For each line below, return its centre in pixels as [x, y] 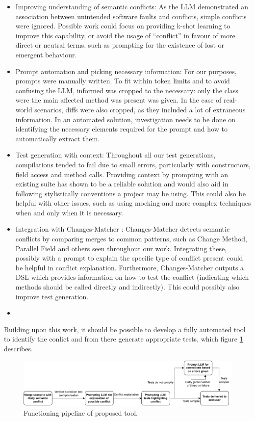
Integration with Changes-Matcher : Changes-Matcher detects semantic [123, 229]
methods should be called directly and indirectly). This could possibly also [127, 287]
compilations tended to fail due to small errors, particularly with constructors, [133, 164]
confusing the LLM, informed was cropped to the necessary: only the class [127, 90]
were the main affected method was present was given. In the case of [118, 100]
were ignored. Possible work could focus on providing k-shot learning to [123, 26]
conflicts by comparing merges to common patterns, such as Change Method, [131, 239]
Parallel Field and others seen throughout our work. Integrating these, [121, 248]
